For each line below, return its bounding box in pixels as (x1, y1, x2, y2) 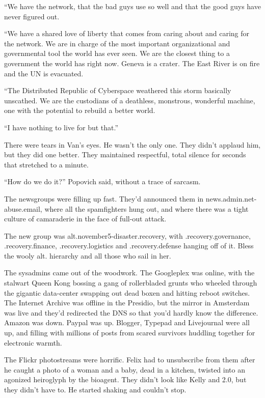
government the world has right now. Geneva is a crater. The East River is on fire (4, 58, 260, 68)
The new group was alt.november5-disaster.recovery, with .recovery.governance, (4, 230, 251, 241)
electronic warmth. (4, 337, 62, 348)
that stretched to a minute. (4, 159, 89, 169)
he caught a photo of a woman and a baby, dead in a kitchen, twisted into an (4, 364, 245, 375)
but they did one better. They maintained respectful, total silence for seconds (4, 149, 246, 160)
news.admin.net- (205, 193, 257, 204)
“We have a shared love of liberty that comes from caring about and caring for (4, 28, 250, 39)
